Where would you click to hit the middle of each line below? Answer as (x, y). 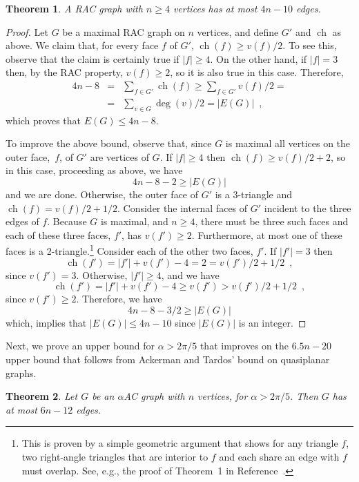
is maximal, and (134, 221)
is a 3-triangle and (254, 194)
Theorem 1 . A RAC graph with (74, 8)
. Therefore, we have (119, 299)
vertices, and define (238, 31)
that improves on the (244, 346)
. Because (67, 221)
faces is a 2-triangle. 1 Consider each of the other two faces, (129, 250)
